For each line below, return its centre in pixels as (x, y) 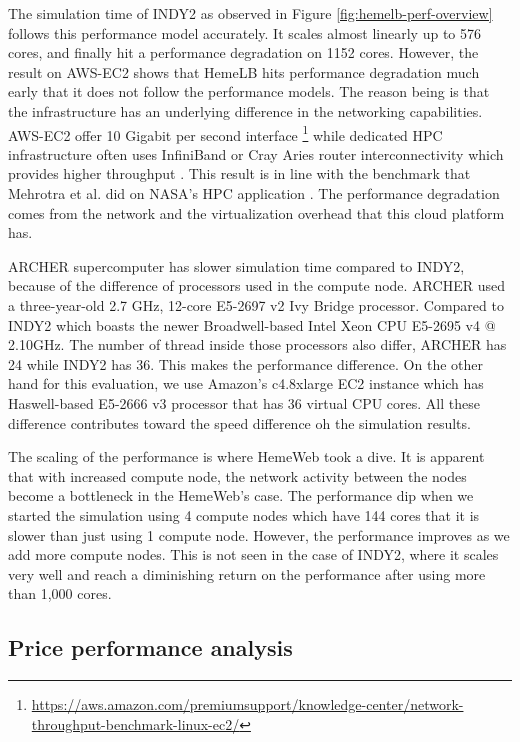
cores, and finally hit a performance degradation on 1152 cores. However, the (243, 52)
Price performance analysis (150, 647)
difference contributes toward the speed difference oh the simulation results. (239, 422)
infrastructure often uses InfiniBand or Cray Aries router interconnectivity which (256, 153)
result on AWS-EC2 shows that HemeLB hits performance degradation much (244, 71)
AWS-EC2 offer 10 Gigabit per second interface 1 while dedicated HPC (225, 133)
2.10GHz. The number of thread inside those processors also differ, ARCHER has (257, 344)
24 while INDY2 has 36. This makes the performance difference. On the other (245, 363)
